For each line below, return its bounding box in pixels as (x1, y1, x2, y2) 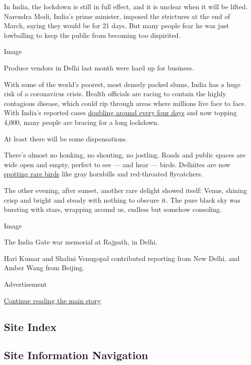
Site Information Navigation (4, 348, 148, 363)
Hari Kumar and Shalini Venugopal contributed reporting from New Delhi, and (4, 253, 240, 263)
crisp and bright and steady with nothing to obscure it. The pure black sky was (4, 194, 241, 205)
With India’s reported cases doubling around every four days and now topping (4, 107, 237, 118)
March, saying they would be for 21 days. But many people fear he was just (4, 20, 229, 31)
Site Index (4, 319, 57, 334)
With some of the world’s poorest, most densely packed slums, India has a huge (4, 79, 241, 89)
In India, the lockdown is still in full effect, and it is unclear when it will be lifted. (4, 1, 248, 11)
